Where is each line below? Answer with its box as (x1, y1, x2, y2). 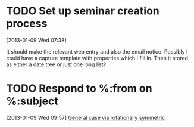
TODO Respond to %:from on (6, 82, 153, 95)
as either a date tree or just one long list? (6, 61, 107, 68)
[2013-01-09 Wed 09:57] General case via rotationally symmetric (6, 114, 165, 121)
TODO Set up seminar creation (6, 4, 159, 18)
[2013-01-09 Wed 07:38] (6, 36, 67, 44)
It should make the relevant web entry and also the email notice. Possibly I (6, 48, 188, 55)
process (6, 17, 48, 30)
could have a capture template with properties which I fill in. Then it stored (6, 54, 189, 61)
